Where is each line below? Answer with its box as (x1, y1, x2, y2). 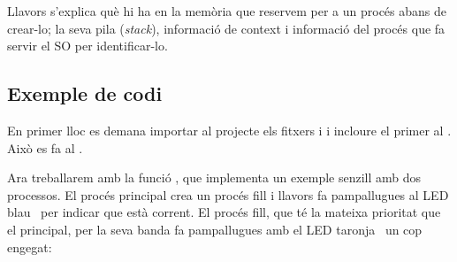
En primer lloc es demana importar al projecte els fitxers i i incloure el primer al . (7, 120, 452, 139)
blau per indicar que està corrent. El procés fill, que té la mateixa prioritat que (7, 203, 441, 221)
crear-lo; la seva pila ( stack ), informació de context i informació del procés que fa (7, 19, 446, 37)
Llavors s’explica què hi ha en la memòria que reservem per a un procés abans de (7, 2, 446, 19)
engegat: (7, 237, 52, 256)
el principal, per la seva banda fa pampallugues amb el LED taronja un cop (7, 220, 423, 238)
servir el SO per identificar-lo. (7, 36, 168, 55)
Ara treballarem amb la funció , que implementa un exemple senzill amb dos (7, 168, 422, 187)
